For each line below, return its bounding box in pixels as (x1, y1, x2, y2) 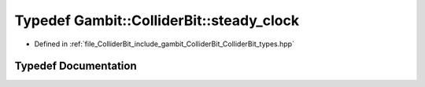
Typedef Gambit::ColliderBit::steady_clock (14, 12, 299, 29)
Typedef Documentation (14, 60, 137, 73)
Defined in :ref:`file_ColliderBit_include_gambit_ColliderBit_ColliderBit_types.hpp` (34, 39, 295, 49)
